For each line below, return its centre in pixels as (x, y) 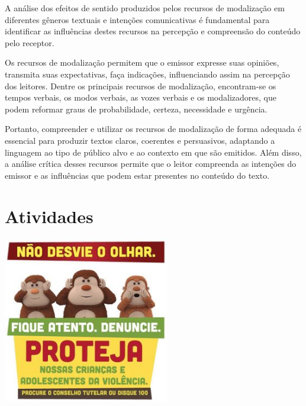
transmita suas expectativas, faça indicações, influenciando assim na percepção (147, 74)
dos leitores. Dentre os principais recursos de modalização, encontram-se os (141, 86)
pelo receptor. (30, 42)
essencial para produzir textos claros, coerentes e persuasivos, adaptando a (140, 140)
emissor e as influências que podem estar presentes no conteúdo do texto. (137, 175)
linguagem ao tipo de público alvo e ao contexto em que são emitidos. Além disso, (153, 152)
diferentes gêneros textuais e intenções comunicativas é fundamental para (137, 19)
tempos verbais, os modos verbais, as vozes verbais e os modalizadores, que (141, 97)
